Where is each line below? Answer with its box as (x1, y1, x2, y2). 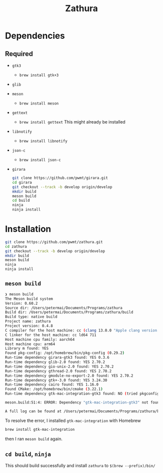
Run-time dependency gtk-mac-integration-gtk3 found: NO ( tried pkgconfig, (5, 391, 162, 396)
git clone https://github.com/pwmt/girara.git (12, 175, 108, 180)
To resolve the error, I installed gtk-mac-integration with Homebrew (5, 418, 141, 423)
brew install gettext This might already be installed (19, 119, 126, 124)
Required (5, 50, 33, 58)
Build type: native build (5, 315, 57, 319)
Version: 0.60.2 (5, 301, 38, 306)
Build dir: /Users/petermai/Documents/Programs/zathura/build (5, 310, 133, 315)
